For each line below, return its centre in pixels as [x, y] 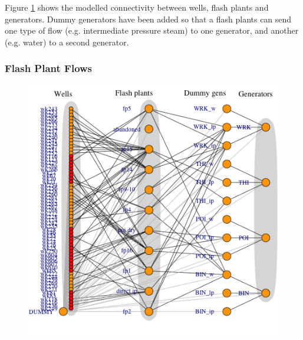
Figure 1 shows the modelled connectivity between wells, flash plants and [137, 7]
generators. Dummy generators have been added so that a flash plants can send [148, 19]
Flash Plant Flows [49, 68]
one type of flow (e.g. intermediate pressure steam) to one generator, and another [152, 30]
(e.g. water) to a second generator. [67, 42]
